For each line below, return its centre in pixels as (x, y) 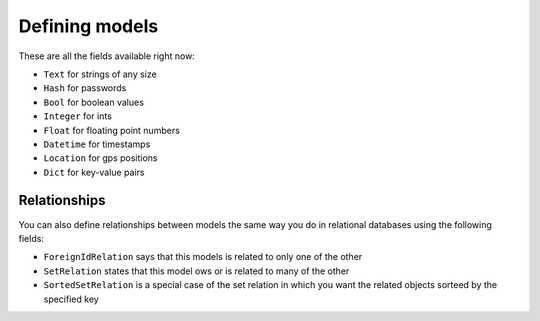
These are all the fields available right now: (106, 56)
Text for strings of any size (100, 74)
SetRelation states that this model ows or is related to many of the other (196, 271)
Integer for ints (77, 116)
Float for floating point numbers (111, 130)
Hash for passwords (85, 88)
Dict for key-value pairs (94, 172)
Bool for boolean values (94, 102)
